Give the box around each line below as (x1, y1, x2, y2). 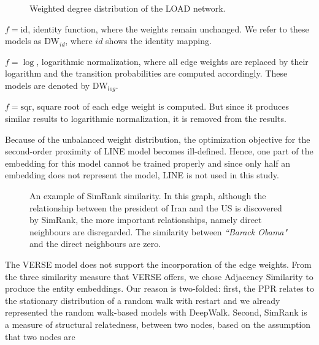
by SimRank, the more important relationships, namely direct (29, 213, 262, 226)
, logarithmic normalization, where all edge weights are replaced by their (36, 55, 309, 67)
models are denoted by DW (5, 78, 108, 91)
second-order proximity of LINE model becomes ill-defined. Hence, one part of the (5, 145, 313, 157)
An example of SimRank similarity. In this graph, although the (29, 189, 266, 202)
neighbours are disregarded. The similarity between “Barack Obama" (29, 225, 288, 238)
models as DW (5, 34, 60, 47)
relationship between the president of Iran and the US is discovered (29, 201, 282, 214)
